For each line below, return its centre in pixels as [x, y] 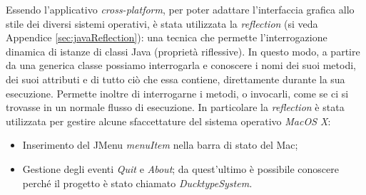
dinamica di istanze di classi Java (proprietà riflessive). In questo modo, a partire [183, 51]
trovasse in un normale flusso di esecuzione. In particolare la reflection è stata [175, 107]
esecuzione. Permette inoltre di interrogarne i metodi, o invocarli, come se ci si [177, 93]
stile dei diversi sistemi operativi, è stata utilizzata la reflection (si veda [162, 23]
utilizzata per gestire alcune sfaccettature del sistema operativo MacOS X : [168, 121]
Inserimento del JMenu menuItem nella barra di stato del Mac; [160, 145]
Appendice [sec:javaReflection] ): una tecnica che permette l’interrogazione [167, 37]
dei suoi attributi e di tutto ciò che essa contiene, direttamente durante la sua [176, 79]
